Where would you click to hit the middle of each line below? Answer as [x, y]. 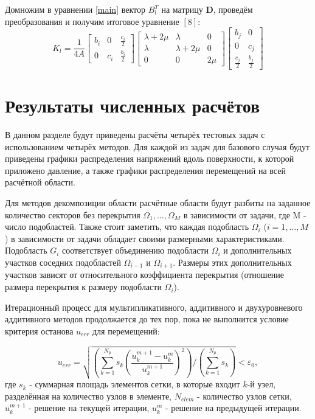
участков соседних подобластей [63, 262]
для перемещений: [126, 331]
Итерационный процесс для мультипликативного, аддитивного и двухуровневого [154, 307]
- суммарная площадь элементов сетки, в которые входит [135, 384]
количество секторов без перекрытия [73, 214]
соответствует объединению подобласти [135, 250]
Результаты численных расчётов [133, 106]
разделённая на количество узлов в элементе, [88, 396]
